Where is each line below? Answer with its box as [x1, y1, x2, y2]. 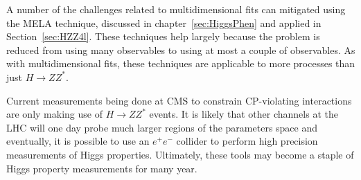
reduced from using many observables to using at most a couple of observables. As [6, 42, 355, 57]
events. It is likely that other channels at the [149, 107, 338, 121]
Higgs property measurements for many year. [6, 161, 197, 175]
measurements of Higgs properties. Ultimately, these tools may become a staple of [6, 147, 354, 161]
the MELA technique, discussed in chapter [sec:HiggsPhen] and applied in [6, 15, 322, 30]
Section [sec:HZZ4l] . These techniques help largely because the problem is [6, 29, 320, 44]
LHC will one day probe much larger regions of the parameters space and [6, 120, 318, 134]
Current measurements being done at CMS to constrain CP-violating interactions [6, 93, 352, 107]
